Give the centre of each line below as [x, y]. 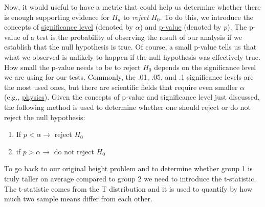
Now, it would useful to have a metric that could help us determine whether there [132, 7]
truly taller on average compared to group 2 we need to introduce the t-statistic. [130, 178]
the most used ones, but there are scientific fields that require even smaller [121, 87]
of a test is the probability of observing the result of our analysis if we [132, 37]
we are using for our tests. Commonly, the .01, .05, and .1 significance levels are [129, 77]
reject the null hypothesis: [45, 117]
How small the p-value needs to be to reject [72, 67]
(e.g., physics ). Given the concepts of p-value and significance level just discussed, [132, 97]
